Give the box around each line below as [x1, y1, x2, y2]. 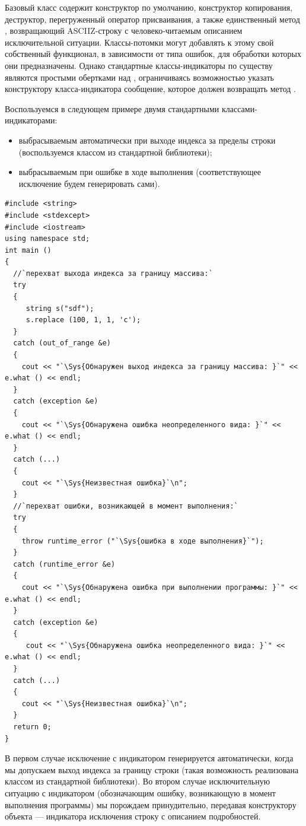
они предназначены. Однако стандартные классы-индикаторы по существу [5, 59, 273, 71]
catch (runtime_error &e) [13, 560, 116, 568]
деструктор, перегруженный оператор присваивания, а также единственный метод [5, 12, 300, 25]
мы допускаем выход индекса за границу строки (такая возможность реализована [5, 763, 299, 776]
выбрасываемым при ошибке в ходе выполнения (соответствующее [18, 166, 261, 178]
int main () [5, 246, 52, 255]
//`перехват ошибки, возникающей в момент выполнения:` [13, 501, 238, 510]
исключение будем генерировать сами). [18, 177, 160, 189]
